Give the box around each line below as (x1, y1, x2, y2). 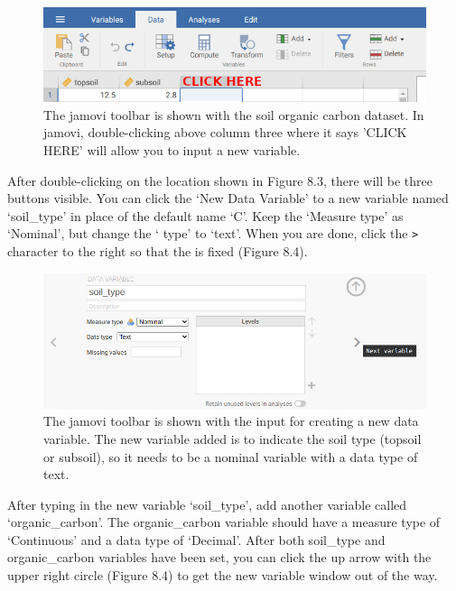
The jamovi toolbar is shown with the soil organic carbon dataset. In (43, 105, 424, 124)
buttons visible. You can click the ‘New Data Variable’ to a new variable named (7, 189, 449, 208)
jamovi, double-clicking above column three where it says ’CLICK (43, 123, 407, 142)
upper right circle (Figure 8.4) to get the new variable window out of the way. (7, 566, 438, 585)
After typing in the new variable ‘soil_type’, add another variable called (7, 494, 407, 513)
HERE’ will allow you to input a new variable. (43, 140, 301, 159)
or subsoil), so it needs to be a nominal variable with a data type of (43, 447, 418, 466)
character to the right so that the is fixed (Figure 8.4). (7, 241, 308, 260)
